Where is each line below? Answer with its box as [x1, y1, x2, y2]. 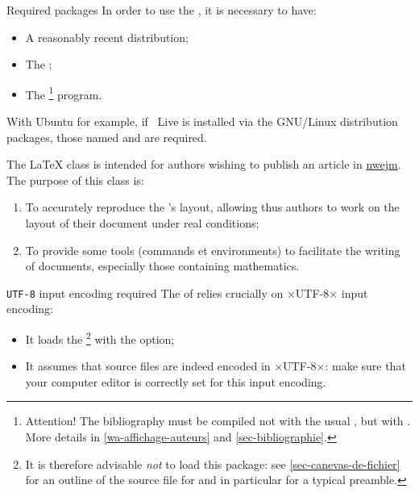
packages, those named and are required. [6, 128, 207, 145]
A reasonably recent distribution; [25, 28, 189, 45]
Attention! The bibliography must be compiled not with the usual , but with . [25, 412, 411, 429]
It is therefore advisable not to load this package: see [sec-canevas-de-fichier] [25, 455, 400, 472]
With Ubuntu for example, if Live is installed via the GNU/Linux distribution [6, 113, 398, 130]
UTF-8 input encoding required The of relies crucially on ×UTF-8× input [6, 284, 368, 301]
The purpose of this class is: [6, 171, 144, 188]
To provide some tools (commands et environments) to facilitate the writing [25, 241, 400, 258]
